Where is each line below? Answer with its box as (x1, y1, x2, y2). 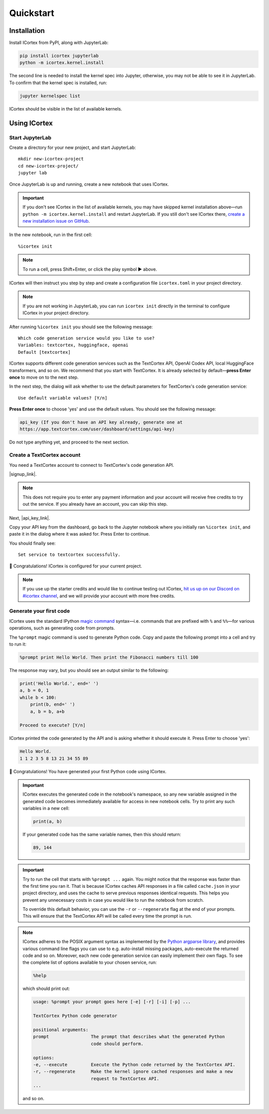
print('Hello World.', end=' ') (19, 681, 99, 686)
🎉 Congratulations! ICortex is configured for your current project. (9, 563, 142, 569)
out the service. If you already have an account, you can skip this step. (22, 501, 168, 507)
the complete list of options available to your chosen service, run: (22, 960, 157, 966)
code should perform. (91, 1041, 144, 1046)
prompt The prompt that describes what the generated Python (33, 1034, 225, 1040)
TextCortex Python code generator (33, 1013, 118, 1019)
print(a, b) (33, 819, 62, 825)
